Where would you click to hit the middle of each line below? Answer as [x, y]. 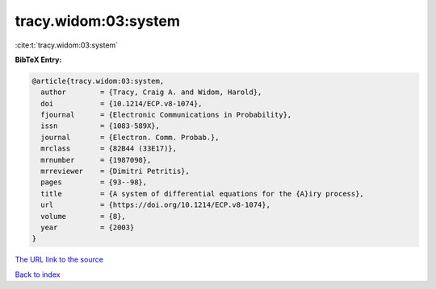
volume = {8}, [84, 216]
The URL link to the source [59, 260]
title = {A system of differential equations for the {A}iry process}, [203, 194]
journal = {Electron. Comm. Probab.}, [130, 137]
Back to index [38, 275]
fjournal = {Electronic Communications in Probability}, [166, 115]
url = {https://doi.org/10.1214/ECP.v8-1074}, [155, 205]
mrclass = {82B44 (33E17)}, [109, 149]
